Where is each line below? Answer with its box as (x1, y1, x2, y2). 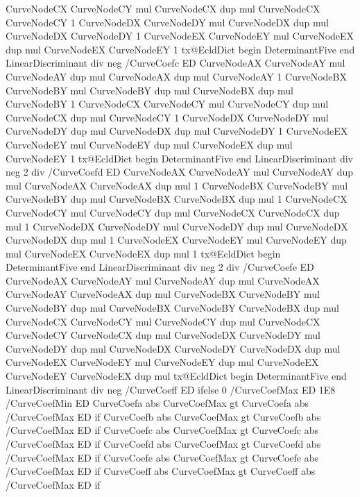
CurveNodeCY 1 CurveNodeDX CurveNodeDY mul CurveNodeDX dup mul (6, 15, 329, 29)
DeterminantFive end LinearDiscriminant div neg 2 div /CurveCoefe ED (6, 260, 314, 274)
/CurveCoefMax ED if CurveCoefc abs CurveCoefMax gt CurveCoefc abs (6, 423, 319, 437)
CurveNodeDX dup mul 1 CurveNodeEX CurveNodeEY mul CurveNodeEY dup (6, 233, 347, 247)
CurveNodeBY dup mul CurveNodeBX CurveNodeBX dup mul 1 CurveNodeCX (6, 192, 348, 206)
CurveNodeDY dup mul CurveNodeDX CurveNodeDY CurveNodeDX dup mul (6, 341, 341, 355)
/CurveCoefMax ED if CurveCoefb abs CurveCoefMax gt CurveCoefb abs (6, 409, 321, 423)
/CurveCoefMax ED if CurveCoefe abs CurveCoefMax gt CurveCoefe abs (6, 450, 319, 464)
